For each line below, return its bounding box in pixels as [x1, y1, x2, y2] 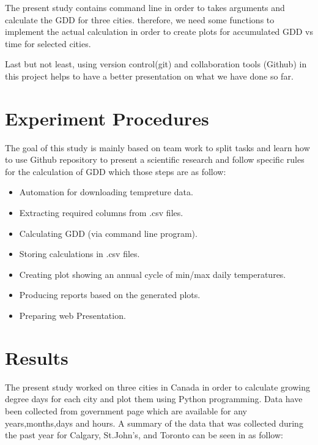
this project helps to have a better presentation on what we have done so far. [5, 69, 294, 82]
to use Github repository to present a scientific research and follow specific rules [5, 153, 305, 166]
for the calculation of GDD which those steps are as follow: [5, 165, 226, 178]
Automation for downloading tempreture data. [19, 185, 193, 198]
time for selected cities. [5, 37, 91, 50]
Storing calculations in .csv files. [19, 247, 140, 260]
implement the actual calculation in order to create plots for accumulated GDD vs [5, 25, 313, 38]
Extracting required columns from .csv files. [19, 206, 183, 219]
